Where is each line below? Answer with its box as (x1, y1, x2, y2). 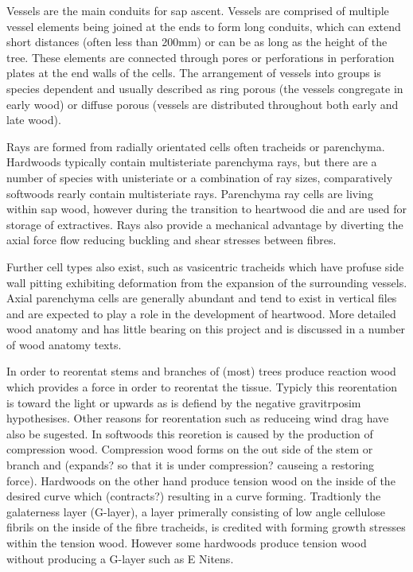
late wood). (6, 111, 61, 128)
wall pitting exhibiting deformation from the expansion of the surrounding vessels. (6, 274, 407, 290)
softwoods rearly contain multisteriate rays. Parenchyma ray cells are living (6, 185, 373, 201)
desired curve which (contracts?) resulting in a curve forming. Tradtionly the (6, 488, 381, 504)
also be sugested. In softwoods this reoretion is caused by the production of (6, 425, 373, 442)
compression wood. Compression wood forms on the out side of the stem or (6, 441, 373, 457)
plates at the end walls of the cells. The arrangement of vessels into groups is (6, 64, 381, 81)
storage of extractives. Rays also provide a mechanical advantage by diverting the (6, 216, 403, 232)
